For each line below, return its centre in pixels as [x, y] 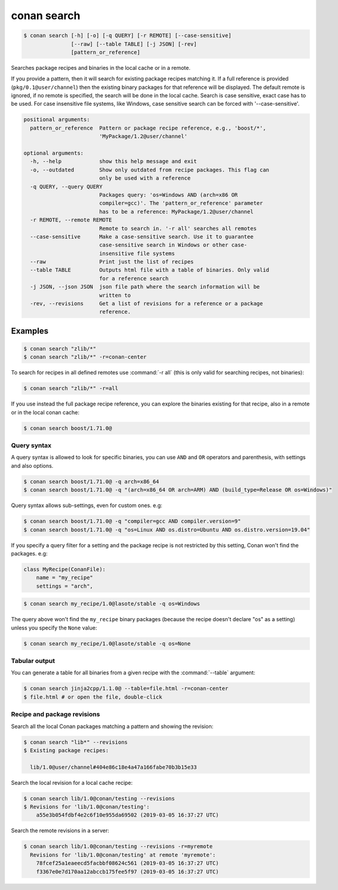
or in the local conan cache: [45, 412]
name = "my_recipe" [65, 578]
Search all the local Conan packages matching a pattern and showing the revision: [112, 726]
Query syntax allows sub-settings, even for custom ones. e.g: [87, 505]
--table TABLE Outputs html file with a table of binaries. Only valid [150, 270]
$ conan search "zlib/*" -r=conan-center [85, 357]
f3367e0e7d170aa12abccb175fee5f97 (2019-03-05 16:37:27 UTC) [127, 871]
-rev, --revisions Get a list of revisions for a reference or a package [147, 304]
